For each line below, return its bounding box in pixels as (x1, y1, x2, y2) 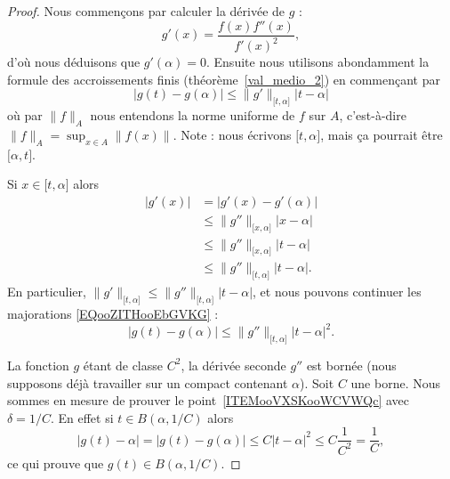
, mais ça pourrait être (320, 125, 443, 143)
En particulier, (7, 282, 86, 301)
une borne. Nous (350, 373, 441, 392)
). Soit (300, 373, 334, 392)
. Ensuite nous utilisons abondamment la (206, 53, 430, 70)
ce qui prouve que (7, 453, 104, 472)
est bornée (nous (306, 355, 397, 374)
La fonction (7, 355, 69, 374)
